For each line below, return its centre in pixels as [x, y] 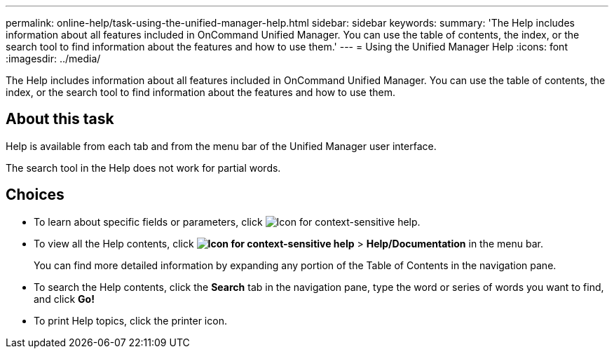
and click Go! [64, 299]
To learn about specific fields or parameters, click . [227, 222]
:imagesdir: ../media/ [53, 59]
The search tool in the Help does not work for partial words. [143, 168]
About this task [60, 119]
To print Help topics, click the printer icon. [130, 320]
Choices [35, 195]
